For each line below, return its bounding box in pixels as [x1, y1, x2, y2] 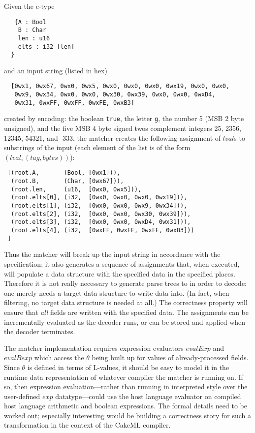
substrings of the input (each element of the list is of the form [4, 142, 191, 153]
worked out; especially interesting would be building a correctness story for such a [4, 410, 251, 420]
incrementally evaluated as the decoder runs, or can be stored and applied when [4, 316, 246, 327]
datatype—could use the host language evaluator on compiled [55, 391, 241, 401]
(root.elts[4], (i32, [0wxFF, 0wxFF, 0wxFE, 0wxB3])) [11, 227, 194, 234]
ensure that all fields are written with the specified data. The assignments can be [4, 307, 249, 317]
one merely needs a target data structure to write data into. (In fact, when [4, 287, 229, 298]
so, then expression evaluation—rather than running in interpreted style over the [4, 381, 248, 392]
